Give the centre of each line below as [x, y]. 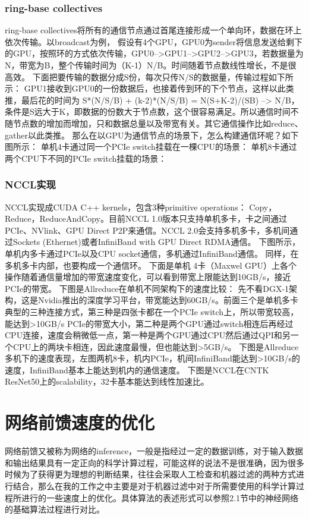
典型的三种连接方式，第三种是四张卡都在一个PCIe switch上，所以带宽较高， [152, 311]
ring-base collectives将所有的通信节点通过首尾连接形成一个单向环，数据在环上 [153, 30]
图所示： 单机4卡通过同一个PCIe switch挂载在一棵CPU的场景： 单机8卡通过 [151, 147]
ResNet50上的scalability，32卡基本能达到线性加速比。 [107, 381]
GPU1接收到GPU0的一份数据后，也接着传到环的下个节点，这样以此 [155, 88]
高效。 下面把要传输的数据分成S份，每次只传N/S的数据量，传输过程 [137, 76]
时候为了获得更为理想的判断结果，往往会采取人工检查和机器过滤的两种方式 [150, 474]
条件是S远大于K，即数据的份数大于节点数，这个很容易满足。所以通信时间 [148, 111]
